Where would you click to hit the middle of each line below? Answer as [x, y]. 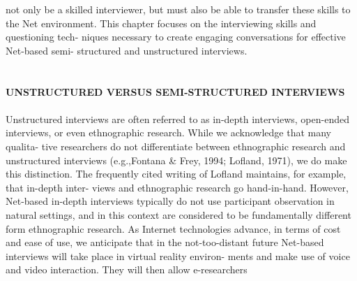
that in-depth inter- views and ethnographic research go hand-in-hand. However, [177, 187]
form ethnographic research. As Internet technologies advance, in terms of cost [173, 228]
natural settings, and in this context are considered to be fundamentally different [178, 214]
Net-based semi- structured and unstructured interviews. [127, 50]
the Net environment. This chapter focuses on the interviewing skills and [161, 23]
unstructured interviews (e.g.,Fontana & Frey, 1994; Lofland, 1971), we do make [176, 160]
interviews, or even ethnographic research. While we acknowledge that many [168, 132]
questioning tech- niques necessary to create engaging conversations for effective [176, 37]
